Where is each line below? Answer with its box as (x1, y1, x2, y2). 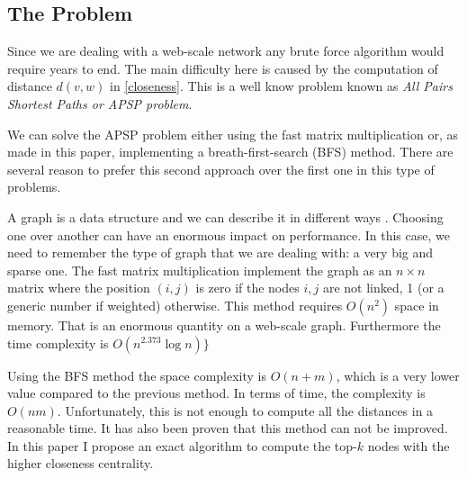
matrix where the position (7, 278, 150, 297)
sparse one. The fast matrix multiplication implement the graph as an (7, 260, 392, 279)
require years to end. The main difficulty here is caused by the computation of (7, 59, 438, 77)
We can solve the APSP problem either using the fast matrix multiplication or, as (7, 124, 458, 143)
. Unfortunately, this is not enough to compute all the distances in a (57, 401, 434, 419)
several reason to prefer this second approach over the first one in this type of (7, 159, 435, 178)
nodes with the (367, 436, 450, 455)
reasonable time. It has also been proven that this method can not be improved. (7, 419, 448, 437)
